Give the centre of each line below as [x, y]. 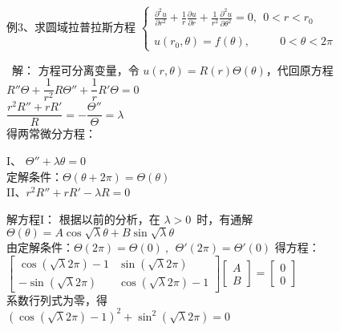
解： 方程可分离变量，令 [75, 69]
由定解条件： [40, 247]
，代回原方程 [300, 69]
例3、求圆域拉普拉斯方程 [71, 26]
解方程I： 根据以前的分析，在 [83, 218]
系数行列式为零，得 [57, 299]
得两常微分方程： [51, 133]
